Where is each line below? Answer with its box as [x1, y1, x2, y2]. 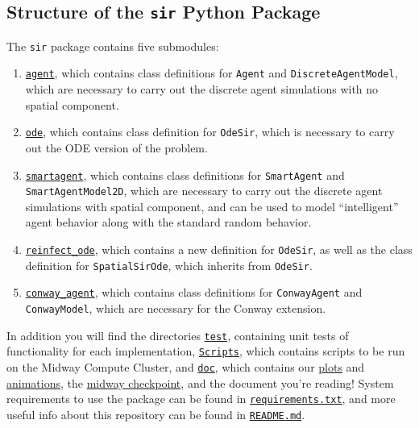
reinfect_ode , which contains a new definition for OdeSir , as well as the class [25, 241, 413, 258]
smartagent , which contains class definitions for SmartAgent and [25, 166, 345, 183]
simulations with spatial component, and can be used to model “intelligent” [25, 197, 399, 214]
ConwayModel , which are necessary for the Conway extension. [25, 300, 326, 316]
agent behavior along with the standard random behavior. [25, 214, 312, 231]
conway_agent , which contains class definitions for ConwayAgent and [25, 284, 363, 301]
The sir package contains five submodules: [6, 37, 219, 54]
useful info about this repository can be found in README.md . [6, 405, 305, 422]
